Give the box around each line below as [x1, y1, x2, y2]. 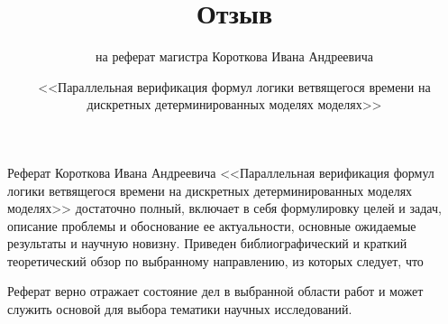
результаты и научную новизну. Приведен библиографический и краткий [7, 234, 407, 253]
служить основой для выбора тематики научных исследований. [7, 300, 352, 319]
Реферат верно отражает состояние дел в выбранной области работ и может [7, 282, 424, 301]
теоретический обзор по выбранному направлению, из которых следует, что [7, 251, 424, 270]
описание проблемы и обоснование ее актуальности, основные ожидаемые [7, 216, 416, 235]
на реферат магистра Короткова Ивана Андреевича [96, 47, 373, 66]
